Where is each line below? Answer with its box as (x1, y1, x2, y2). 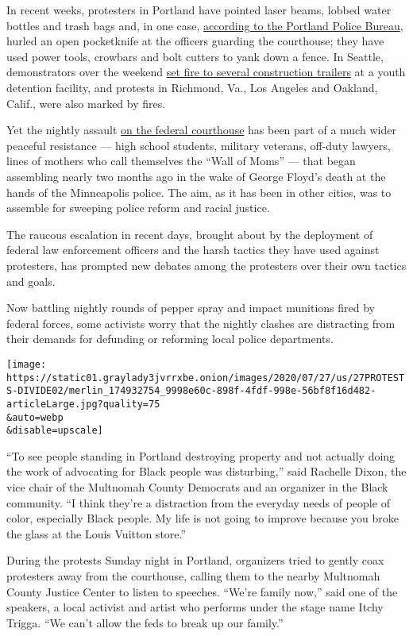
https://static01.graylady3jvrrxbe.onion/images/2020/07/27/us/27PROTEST (6, 372, 405, 384)
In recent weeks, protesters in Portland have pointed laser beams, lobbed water (6, 2, 392, 17)
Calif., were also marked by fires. (6, 94, 166, 111)
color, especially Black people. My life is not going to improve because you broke (6, 510, 399, 526)
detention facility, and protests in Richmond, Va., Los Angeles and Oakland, (6, 79, 378, 95)
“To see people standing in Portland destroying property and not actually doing (6, 447, 396, 464)
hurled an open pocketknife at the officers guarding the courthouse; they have (6, 33, 384, 49)
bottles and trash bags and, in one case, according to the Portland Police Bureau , (6, 17, 403, 33)
